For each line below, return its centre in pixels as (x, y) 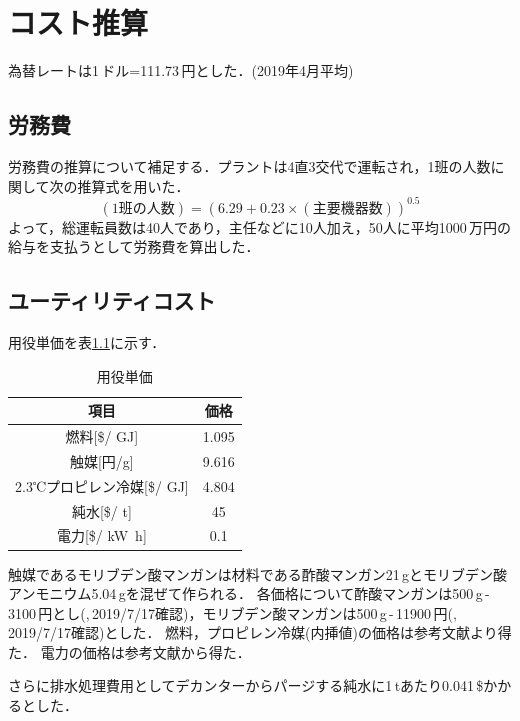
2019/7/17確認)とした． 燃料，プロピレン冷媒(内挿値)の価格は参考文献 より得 (260, 632)
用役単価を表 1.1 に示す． (87, 342)
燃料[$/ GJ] (102, 436)
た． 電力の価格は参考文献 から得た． (129, 651)
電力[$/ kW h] (101, 535)
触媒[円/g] (101, 460)
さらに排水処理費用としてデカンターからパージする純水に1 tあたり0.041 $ (246, 685)
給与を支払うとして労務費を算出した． (134, 246)
